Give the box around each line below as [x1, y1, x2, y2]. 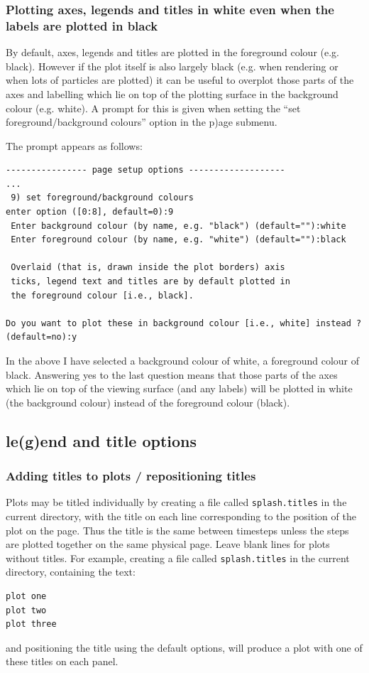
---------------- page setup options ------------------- [6, 165, 285, 176]
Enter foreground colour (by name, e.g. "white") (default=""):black [11, 235, 346, 245]
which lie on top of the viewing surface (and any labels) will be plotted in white [6, 381, 353, 396]
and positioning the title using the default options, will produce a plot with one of [6, 640, 363, 655]
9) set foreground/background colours [11, 193, 194, 203]
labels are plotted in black [6, 16, 158, 34]
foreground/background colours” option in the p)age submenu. [6, 114, 277, 129]
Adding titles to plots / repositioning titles [6, 467, 256, 485]
